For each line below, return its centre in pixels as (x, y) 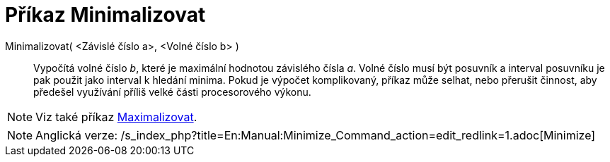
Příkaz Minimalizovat (105, 15)
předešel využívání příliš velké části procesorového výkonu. (172, 92)
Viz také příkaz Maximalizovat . (116, 117)
